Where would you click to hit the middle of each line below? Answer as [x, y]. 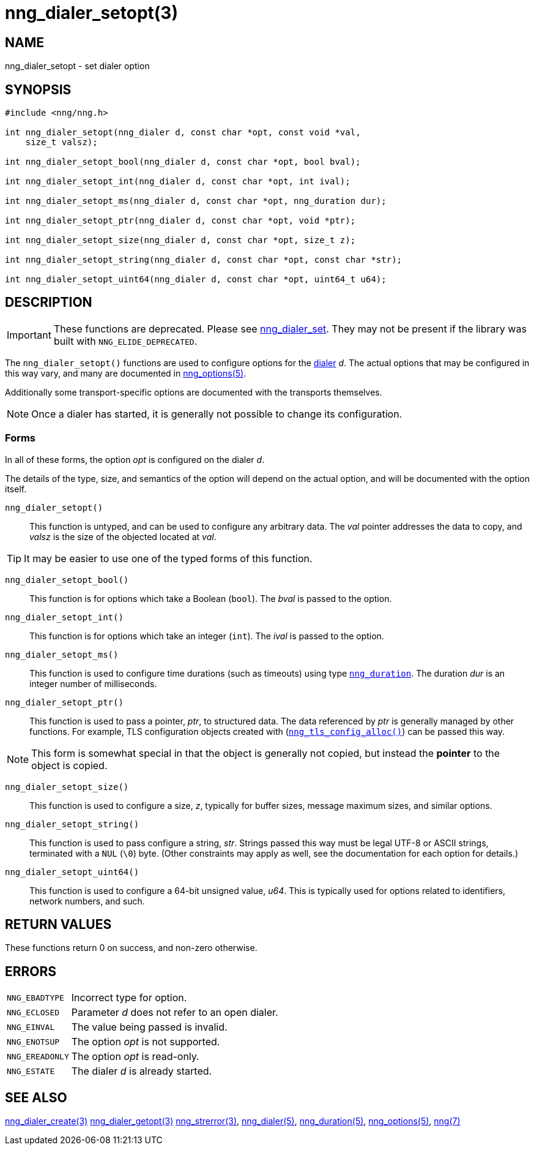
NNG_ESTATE [31, 1071]
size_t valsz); [61, 142]
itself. [16, 489]
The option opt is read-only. [135, 1057]
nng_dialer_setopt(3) [91, 13]
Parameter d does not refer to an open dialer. [175, 1013]
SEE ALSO [36, 1097]
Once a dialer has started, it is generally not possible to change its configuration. [217, 414]
